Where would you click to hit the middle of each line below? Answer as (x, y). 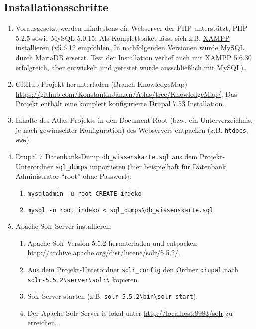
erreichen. (42, 322)
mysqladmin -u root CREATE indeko (85, 193)
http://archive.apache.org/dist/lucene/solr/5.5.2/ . (104, 253)
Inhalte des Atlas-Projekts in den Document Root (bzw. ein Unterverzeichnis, (134, 120)
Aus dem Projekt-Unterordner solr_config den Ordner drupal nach (133, 269)
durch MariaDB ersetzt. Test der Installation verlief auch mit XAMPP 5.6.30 (133, 57)
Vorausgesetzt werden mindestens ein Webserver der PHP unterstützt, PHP (131, 28)
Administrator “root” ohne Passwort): (73, 176)
